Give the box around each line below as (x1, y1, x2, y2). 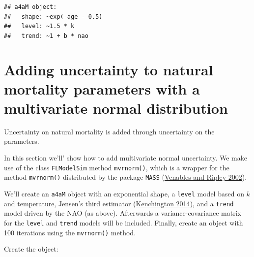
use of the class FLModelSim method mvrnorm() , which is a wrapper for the (4, 162, 229, 172)
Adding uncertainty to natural (4, 59, 213, 79)
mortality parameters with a (4, 78, 200, 98)
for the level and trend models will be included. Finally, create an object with (4, 217, 243, 227)
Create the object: (4, 244, 58, 254)
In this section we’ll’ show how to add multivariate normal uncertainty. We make (4, 153, 247, 163)
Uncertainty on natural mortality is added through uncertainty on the (4, 126, 215, 136)
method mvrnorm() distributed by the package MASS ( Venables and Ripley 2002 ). (4, 172, 247, 182)
